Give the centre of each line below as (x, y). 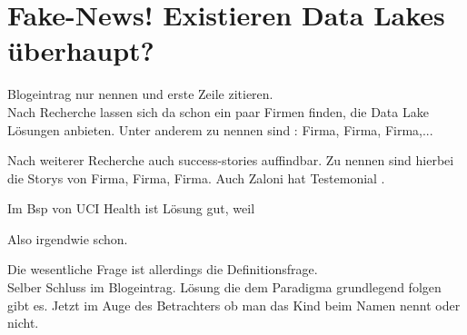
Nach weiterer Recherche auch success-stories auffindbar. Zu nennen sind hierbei (231, 160)
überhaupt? (81, 50)
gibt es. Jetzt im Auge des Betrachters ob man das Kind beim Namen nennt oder (234, 305)
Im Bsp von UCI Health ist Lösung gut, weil (131, 208)
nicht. (23, 323)
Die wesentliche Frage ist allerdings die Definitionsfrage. (163, 269)
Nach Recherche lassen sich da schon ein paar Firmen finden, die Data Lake (218, 111)
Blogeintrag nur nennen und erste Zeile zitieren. (140, 94)
